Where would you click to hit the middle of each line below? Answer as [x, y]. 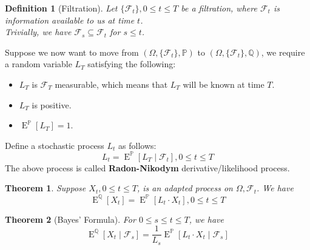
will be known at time [224, 84]
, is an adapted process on [185, 188]
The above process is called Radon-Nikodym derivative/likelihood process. [147, 167]
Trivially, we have [38, 32]
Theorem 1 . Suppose [45, 188]
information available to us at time [70, 20]
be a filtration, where [219, 8]
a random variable [39, 64]
